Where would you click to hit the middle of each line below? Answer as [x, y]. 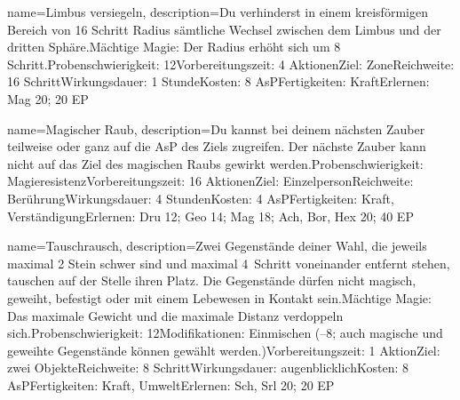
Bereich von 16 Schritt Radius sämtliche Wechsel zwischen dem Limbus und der [224, 29]
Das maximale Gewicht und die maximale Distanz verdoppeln [175, 315]
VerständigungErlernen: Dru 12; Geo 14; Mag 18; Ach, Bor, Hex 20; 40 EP [210, 216]
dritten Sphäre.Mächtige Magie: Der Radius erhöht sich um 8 [174, 47]
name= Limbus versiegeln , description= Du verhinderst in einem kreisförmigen [218, 12]
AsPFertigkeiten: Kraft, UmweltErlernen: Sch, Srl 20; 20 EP [171, 384]
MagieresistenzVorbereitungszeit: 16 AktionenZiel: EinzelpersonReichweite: [210, 181]
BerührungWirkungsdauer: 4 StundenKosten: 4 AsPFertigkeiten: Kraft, [201, 198]
